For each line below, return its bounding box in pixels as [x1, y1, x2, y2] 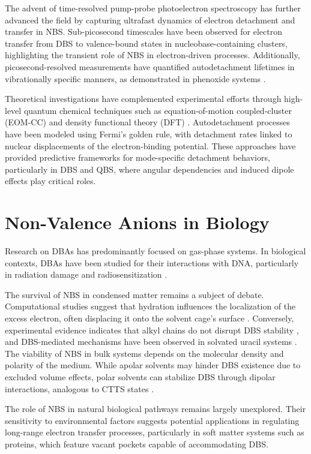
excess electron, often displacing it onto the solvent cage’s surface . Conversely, [5, 312, 294, 324]
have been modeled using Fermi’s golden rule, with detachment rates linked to [5, 127, 292, 140]
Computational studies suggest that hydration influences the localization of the [5, 300, 296, 312]
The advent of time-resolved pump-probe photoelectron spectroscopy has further [5, 2, 301, 14]
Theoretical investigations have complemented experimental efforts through [5, 92, 282, 105]
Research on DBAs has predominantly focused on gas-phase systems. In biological [5, 245, 306, 257]
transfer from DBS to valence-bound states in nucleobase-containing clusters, [5, 37, 288, 49]
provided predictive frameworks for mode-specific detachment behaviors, [5, 151, 270, 164]
